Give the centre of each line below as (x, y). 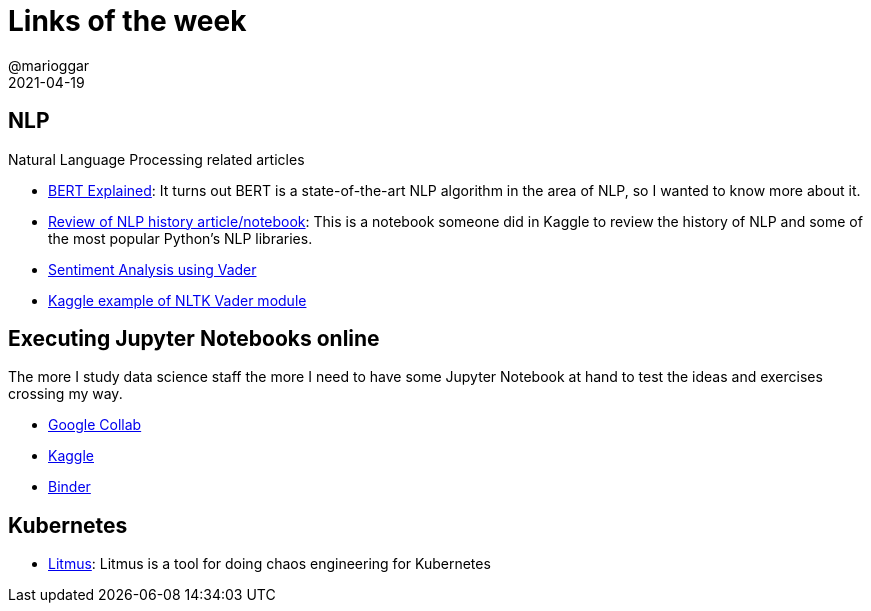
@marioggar (49, 65)
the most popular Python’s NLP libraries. (180, 238)
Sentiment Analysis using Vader (152, 269)
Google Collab (95, 425)
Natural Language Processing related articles (156, 159)
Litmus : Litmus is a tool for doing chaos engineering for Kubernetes (269, 564)
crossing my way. (65, 394)
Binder (69, 487)
